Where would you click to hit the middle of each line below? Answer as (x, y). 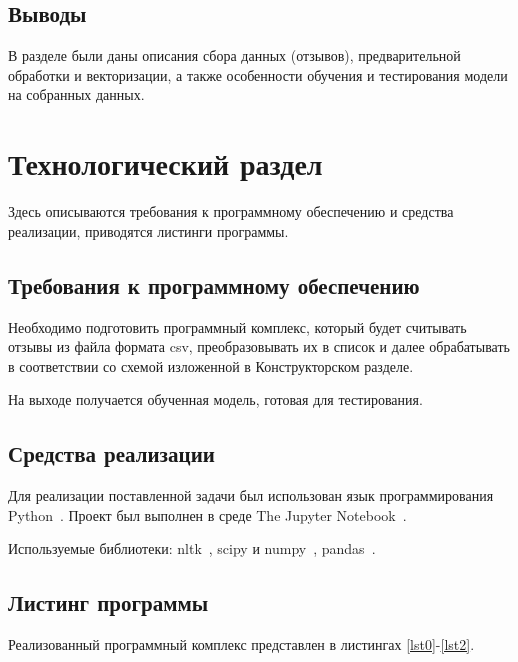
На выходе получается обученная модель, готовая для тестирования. (215, 399)
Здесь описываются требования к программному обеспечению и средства (231, 211)
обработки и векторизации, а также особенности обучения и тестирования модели (258, 74)
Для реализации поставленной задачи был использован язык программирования (251, 495)
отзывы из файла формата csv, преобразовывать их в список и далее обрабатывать (259, 346)
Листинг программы (108, 602)
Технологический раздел (165, 163)
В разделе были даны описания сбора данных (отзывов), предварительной (234, 55)
